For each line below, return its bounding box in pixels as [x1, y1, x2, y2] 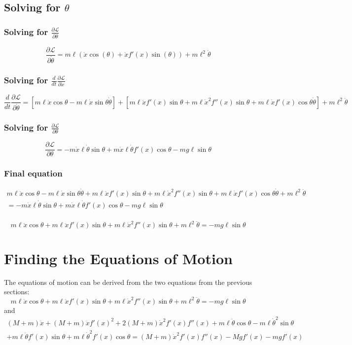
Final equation [4, 167, 63, 179]
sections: [4, 286, 30, 297]
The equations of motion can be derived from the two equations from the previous [4, 276, 252, 287]
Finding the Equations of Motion [4, 248, 233, 268]
